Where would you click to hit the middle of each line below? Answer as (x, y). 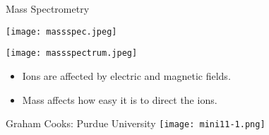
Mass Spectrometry (48, 8)
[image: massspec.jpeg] (61, 31)
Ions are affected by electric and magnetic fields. (126, 75)
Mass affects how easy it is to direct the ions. (120, 99)
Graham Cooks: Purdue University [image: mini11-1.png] (136, 123)
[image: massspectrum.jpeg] (72, 53)
